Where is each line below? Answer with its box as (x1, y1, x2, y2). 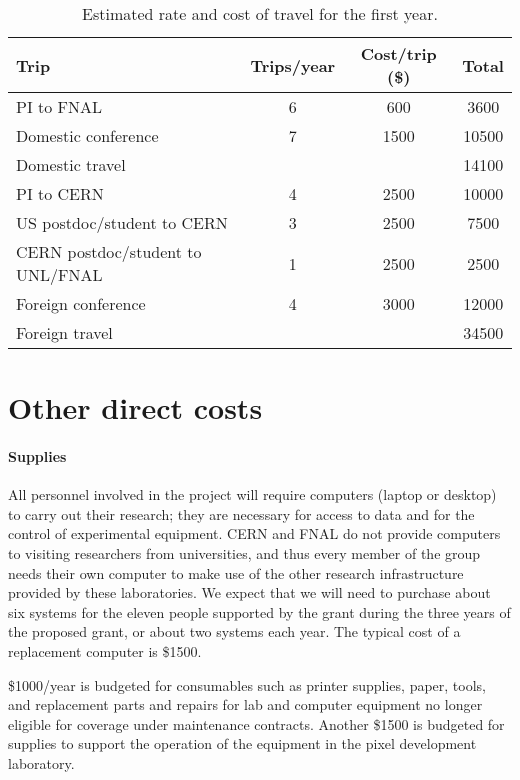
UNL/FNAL (16, 263, 103, 286)
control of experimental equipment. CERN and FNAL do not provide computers (8, 523, 501, 544)
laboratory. (8, 752, 75, 773)
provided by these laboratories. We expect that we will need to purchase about (8, 582, 491, 603)
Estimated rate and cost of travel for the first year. (82, 2, 438, 25)
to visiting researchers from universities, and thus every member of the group (8, 542, 481, 563)
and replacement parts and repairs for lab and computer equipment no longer (8, 694, 483, 715)
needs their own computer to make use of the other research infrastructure (8, 562, 464, 583)
